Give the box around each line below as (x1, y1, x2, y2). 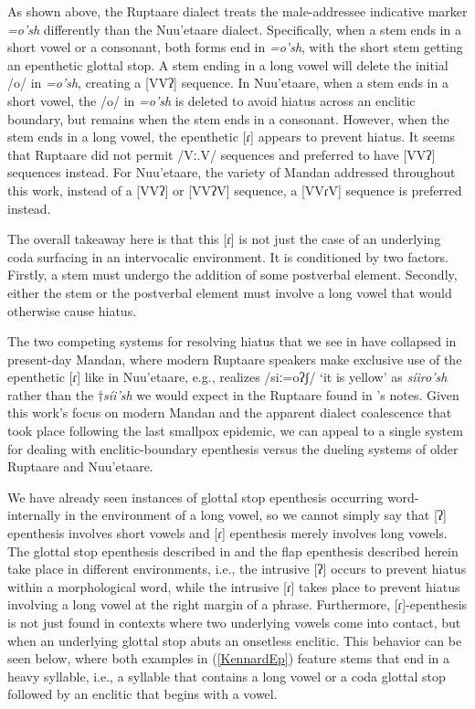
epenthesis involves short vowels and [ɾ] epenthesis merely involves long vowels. (7, 524, 448, 543)
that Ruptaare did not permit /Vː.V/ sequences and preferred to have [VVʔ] (7, 144, 436, 164)
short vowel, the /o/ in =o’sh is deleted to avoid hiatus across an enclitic (7, 90, 416, 110)
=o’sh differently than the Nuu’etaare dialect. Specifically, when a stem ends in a (7, 19, 461, 38)
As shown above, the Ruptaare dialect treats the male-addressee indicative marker (7, 2, 468, 20)
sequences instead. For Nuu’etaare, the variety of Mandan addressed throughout (7, 163, 456, 182)
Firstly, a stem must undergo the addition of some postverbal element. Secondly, (7, 265, 458, 284)
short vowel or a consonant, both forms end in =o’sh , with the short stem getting (7, 37, 463, 57)
